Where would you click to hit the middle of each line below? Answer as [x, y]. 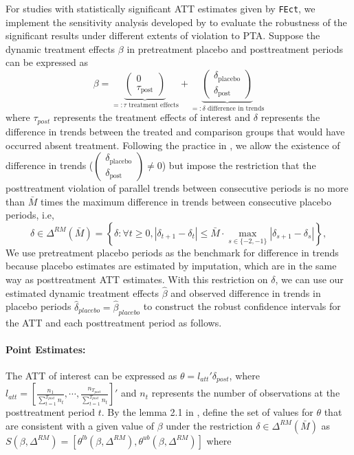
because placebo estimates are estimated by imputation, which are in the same [171, 266]
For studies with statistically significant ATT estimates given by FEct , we [161, 8]
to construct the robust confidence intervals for [242, 306]
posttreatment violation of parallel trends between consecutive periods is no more [177, 188]
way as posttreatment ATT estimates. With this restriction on [137, 279]
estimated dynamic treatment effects [82, 292]
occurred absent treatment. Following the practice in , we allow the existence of [173, 145]
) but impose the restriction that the [239, 165]
